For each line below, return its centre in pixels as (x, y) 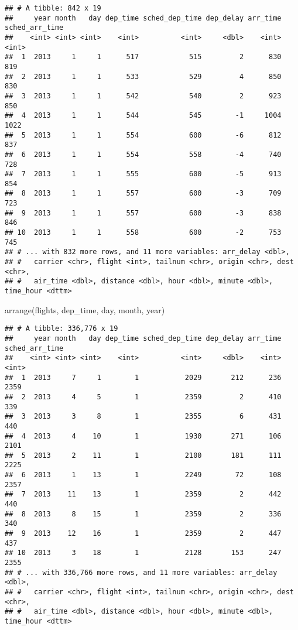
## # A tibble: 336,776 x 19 (61, 329)
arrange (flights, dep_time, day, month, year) (85, 309)
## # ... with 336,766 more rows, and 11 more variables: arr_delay (141, 572)
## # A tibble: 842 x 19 (53, 8)
